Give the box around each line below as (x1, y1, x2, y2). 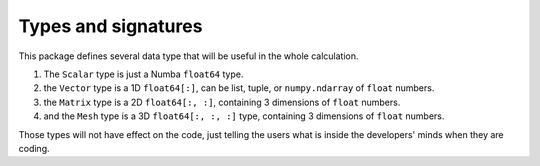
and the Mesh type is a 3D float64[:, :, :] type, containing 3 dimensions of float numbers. (43, 110, 445, 122)
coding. (18, 142, 50, 154)
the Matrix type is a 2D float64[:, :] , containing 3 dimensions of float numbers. (43, 96, 401, 108)
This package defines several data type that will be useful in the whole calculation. (18, 50, 359, 62)
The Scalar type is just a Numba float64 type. (43, 68, 244, 80)
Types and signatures (18, 15, 203, 37)
